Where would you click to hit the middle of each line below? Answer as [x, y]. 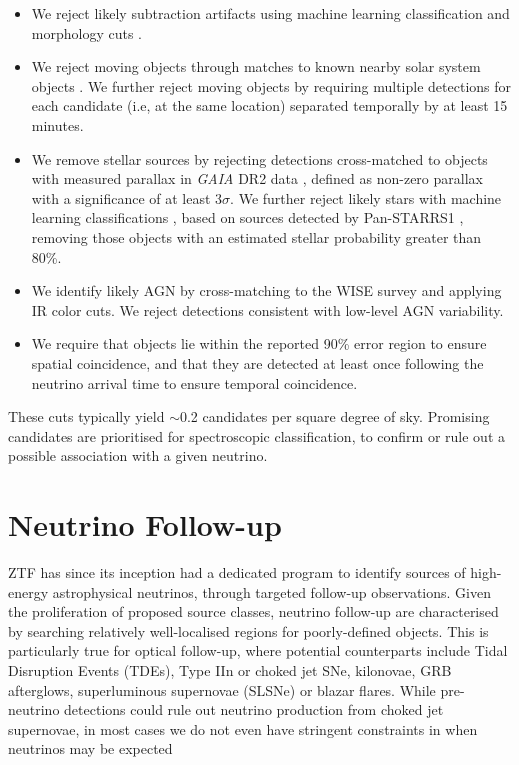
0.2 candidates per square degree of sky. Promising [334, 416]
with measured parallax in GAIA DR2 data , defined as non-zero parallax [257, 178]
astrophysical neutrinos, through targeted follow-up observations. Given [271, 591]
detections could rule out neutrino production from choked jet [254, 709]
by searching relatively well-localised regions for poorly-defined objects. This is [248, 630]
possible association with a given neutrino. [138, 455]
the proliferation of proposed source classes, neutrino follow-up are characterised [253, 611]
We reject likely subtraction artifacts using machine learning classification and [270, 13]
